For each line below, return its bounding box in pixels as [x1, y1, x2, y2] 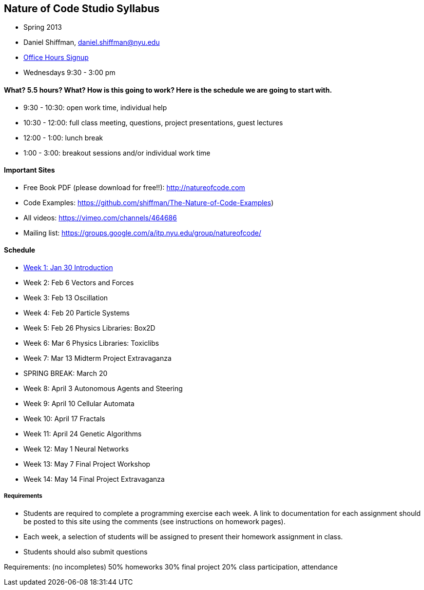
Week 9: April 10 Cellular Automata [23, 399, 135, 408]
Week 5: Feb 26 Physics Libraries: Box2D [23, 324, 155, 333]
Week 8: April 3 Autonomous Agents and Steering [23, 384, 183, 393]
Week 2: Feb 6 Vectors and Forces [23, 278, 134, 287]
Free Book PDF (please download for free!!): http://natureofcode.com [23, 183, 245, 192]
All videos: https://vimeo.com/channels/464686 [23, 213, 177, 222]
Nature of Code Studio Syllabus [4, 2, 160, 15]
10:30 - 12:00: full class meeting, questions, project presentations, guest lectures [23, 118, 283, 127]
